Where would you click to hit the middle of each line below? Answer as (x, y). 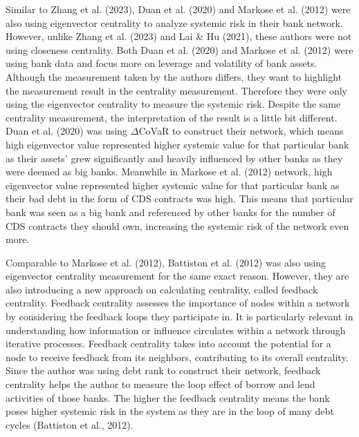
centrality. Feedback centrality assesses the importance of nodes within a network (178, 303)
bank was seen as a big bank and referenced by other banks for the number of (171, 212)
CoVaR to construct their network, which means (241, 131)
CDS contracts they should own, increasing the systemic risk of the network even (177, 225)
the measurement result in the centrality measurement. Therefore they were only (176, 90)
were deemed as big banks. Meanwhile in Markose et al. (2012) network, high (169, 172)
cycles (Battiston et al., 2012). (70, 424)
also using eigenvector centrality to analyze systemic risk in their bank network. (174, 22)
